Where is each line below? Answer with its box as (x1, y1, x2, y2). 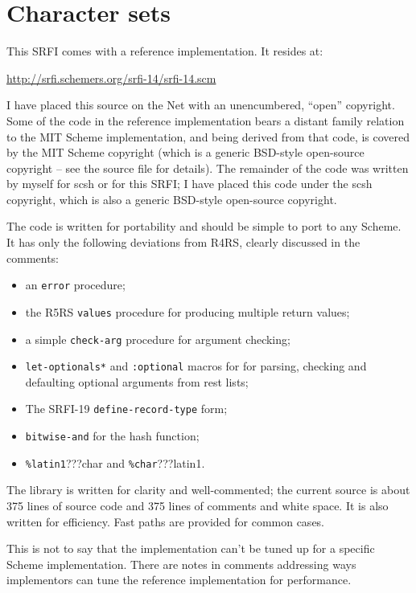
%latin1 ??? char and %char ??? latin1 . (25, 454, 205, 471)
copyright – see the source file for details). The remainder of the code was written (6, 159, 409, 176)
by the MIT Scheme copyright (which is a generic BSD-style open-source (6, 144, 365, 161)
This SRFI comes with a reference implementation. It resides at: (6, 43, 323, 59)
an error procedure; (25, 276, 126, 293)
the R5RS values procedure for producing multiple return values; (25, 303, 350, 320)
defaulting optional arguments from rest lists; (25, 373, 249, 390)
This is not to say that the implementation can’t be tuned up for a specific (6, 540, 375, 557)
